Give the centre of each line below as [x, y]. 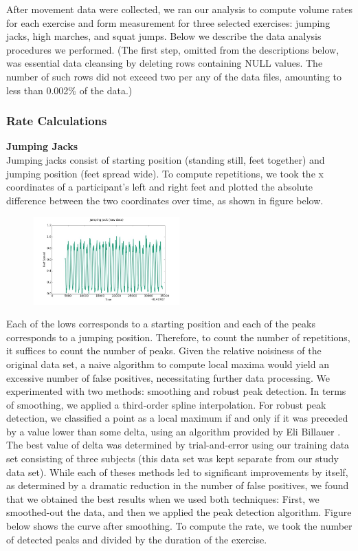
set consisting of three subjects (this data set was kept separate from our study [172, 458]
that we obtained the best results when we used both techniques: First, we [163, 498]
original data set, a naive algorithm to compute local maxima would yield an [168, 364]
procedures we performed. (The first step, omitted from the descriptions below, [173, 49]
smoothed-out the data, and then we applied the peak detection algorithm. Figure [179, 512]
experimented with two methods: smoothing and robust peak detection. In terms [176, 391]
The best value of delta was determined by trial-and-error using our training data [178, 445]
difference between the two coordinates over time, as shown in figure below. [165, 200]
